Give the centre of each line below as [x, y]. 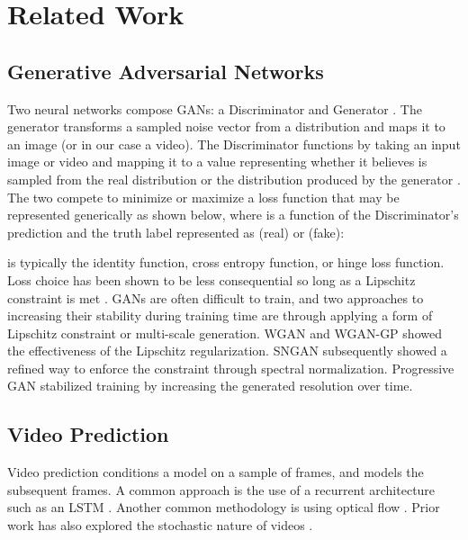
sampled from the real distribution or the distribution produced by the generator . [234, 179]
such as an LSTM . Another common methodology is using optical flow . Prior [224, 507]
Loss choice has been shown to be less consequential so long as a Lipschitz [211, 279]
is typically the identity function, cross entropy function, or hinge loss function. [226, 262]
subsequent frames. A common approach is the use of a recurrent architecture [221, 489]
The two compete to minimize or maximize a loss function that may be [203, 197]
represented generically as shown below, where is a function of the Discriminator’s [233, 215]
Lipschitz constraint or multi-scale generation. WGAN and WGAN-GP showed [225, 333]
